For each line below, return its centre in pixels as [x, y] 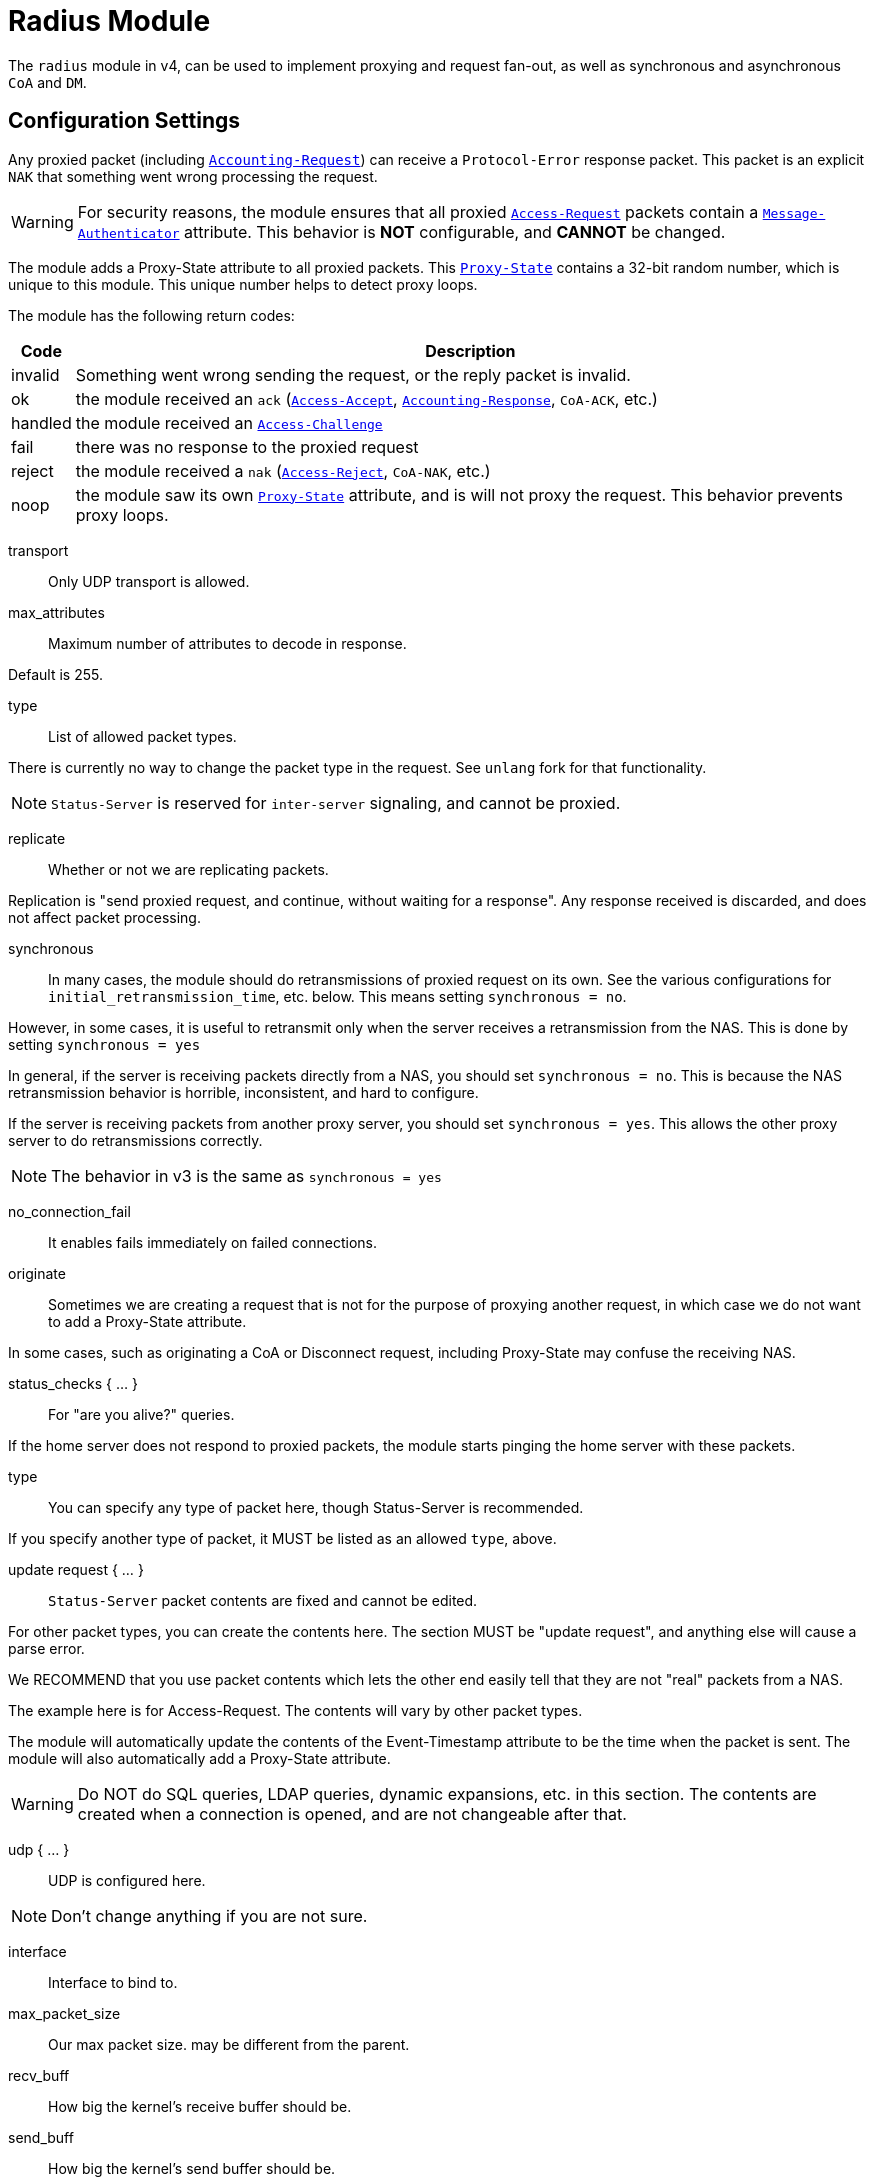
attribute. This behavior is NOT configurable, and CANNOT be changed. [455, 231]
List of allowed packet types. [142, 736]
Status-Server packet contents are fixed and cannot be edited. [263, 1600]
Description [470, 350]
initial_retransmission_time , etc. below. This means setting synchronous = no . [337, 996]
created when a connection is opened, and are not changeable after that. [352, 1813]
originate [37, 1273]
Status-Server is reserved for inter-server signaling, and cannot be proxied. [336, 802]
